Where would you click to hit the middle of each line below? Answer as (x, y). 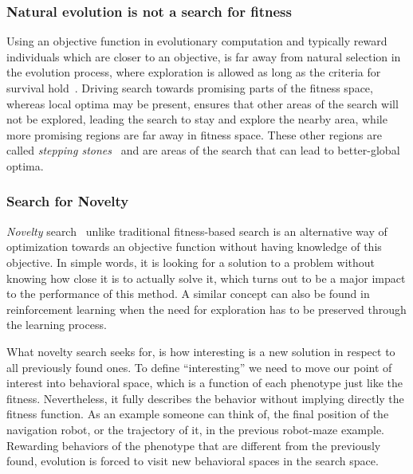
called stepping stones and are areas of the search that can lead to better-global (203, 150)
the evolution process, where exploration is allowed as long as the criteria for (194, 72)
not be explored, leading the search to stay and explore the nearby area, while (197, 119)
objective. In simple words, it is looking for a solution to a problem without (191, 262)
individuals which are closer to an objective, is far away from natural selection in (204, 56)
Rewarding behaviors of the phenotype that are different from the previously (194, 445)
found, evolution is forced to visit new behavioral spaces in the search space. (193, 461)
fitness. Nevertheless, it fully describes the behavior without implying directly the (205, 398)
